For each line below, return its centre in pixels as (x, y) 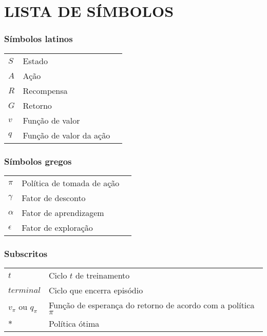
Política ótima (74, 324)
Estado (35, 61)
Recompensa (45, 90)
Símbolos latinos (39, 39)
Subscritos (26, 253)
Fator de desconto (54, 197)
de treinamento (102, 275)
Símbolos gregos (38, 161)
